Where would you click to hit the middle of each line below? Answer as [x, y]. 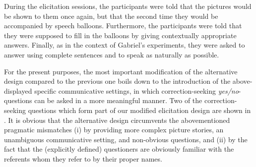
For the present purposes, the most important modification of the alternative [121, 71]
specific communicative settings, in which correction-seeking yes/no [136, 90]
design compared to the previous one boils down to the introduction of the [117, 81]
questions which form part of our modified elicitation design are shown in [139, 110]
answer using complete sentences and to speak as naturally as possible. [112, 54]
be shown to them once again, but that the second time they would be [111, 16]
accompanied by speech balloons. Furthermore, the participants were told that [123, 26]
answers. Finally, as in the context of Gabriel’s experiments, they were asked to [125, 45]
